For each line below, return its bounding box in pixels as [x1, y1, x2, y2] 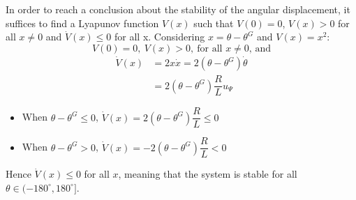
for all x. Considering [114, 29, 205, 44]
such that [193, 15, 234, 30]
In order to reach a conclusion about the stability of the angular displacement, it [6, 2, 350, 16]
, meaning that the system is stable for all [118, 167, 297, 181]
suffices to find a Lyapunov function [6, 15, 159, 30]
